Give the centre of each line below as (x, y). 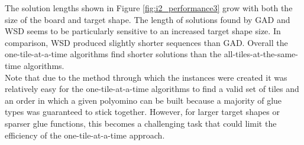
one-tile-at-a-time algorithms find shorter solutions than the (113, 54)
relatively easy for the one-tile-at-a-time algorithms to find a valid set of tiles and (152, 89)
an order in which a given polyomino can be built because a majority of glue (143, 100)
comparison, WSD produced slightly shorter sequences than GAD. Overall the (146, 42)
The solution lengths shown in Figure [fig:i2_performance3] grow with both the (149, 8)
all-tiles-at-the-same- (261, 54)
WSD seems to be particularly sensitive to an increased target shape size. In (143, 31)
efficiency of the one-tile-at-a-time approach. (85, 135)
